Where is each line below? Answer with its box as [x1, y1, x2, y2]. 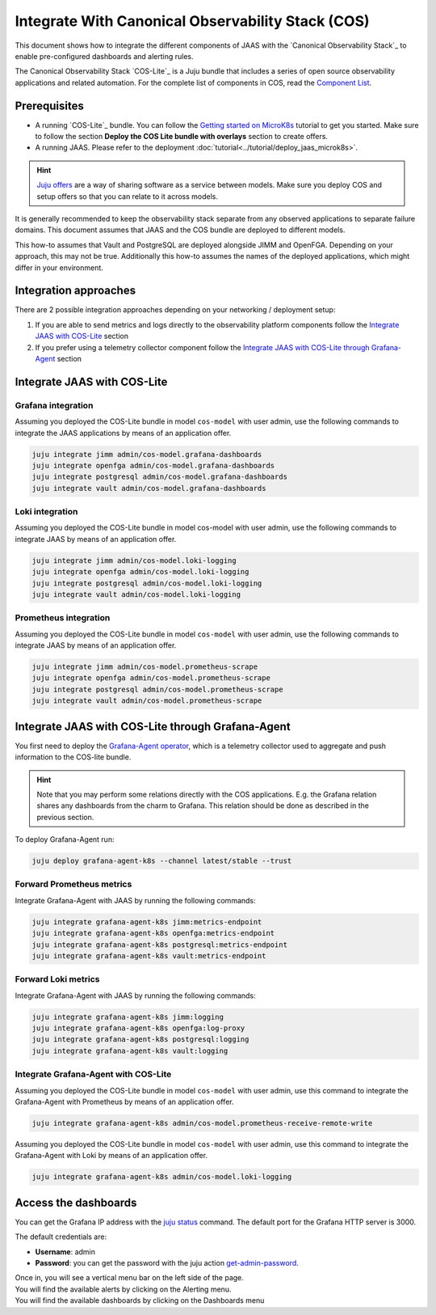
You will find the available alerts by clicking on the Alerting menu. [15, 1284, 232, 1294]
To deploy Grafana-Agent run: [15, 835, 115, 844]
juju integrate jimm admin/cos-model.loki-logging [31, 556, 237, 565]
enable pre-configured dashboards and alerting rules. [15, 51, 194, 61]
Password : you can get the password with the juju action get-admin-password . [35, 1258, 299, 1268]
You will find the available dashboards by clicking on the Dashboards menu [15, 1296, 265, 1305]
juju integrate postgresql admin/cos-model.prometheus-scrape [31, 684, 283, 694]
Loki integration [15, 506, 78, 518]
